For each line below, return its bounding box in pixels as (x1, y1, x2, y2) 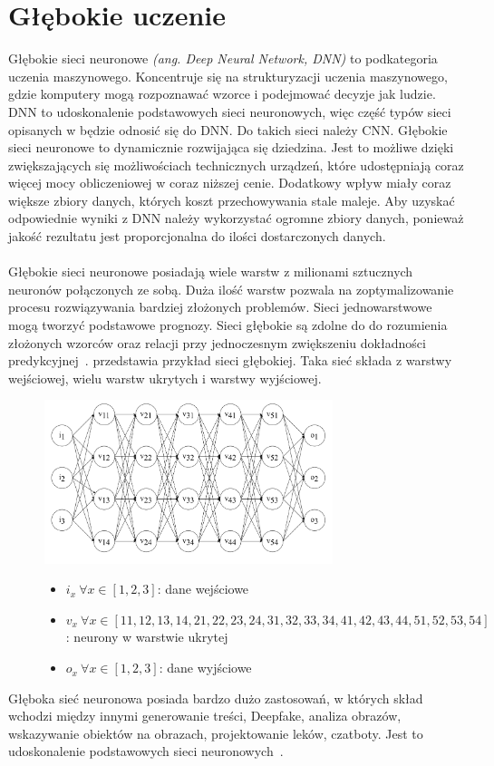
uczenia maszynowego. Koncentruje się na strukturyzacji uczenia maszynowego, (8, 66, 448, 85)
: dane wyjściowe (159, 658, 252, 677)
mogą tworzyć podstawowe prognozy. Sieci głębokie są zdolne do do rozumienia (8, 315, 448, 335)
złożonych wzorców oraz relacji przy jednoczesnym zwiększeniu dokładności (8, 333, 426, 352)
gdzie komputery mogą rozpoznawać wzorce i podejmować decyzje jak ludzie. (8, 84, 436, 103)
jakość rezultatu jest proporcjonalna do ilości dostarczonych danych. (8, 227, 386, 246)
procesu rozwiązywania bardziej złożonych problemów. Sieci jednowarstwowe (8, 297, 432, 316)
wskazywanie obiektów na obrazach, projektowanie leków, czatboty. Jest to (8, 723, 423, 742)
